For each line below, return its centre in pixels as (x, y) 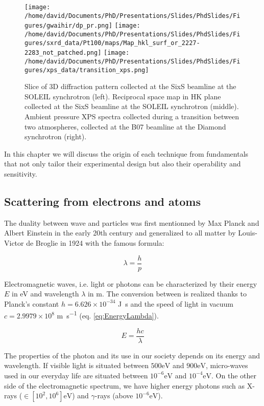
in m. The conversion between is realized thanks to (167, 294)
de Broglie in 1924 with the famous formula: (95, 242)
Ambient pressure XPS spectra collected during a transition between (132, 116)
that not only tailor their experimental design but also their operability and (123, 164)
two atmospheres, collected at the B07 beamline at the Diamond (125, 126)
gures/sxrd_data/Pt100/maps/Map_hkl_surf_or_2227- (112, 43)
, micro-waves (227, 365)
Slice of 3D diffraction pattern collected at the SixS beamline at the (130, 86)
